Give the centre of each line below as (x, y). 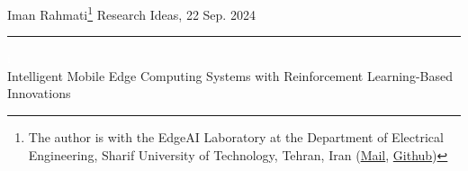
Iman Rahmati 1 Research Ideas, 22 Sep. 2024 (131, 13)
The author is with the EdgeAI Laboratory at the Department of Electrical (236, 137)
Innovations (39, 93)
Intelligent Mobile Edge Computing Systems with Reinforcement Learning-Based (230, 75)
